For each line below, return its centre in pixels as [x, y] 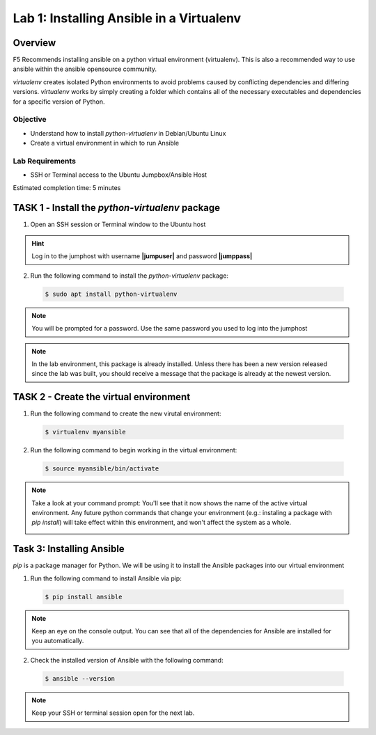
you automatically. [58, 641]
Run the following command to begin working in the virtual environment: [134, 450]
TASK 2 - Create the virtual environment [102, 397]
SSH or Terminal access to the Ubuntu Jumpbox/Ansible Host [119, 175]
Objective [30, 120]
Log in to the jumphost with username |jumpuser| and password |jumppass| [142, 256]
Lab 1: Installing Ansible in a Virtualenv [127, 18]
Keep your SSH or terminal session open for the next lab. [113, 713]
